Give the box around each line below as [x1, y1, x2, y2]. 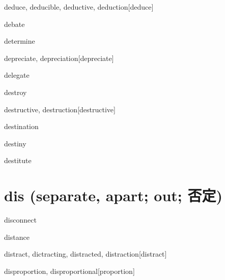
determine [4, 36, 35, 46]
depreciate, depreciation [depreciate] [4, 52, 114, 63]
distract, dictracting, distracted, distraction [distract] [4, 248, 167, 259]
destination [4, 121, 39, 132]
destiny [4, 138, 26, 148]
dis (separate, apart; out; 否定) [4, 185, 222, 206]
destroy [4, 86, 27, 97]
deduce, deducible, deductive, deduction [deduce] [4, 2, 154, 12]
